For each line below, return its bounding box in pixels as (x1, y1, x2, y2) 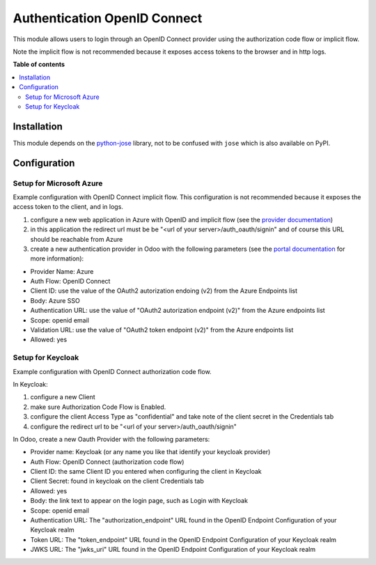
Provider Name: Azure (30, 267, 94, 275)
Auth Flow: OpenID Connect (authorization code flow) (30, 457, 185, 466)
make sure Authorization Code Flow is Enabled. (30, 403, 166, 411)
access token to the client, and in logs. (13, 203, 123, 211)
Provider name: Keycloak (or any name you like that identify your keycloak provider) (30, 448, 271, 456)
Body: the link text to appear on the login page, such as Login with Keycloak (30, 497, 249, 505)
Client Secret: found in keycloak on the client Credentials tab (30, 477, 205, 486)
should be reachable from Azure (30, 235, 123, 243)
